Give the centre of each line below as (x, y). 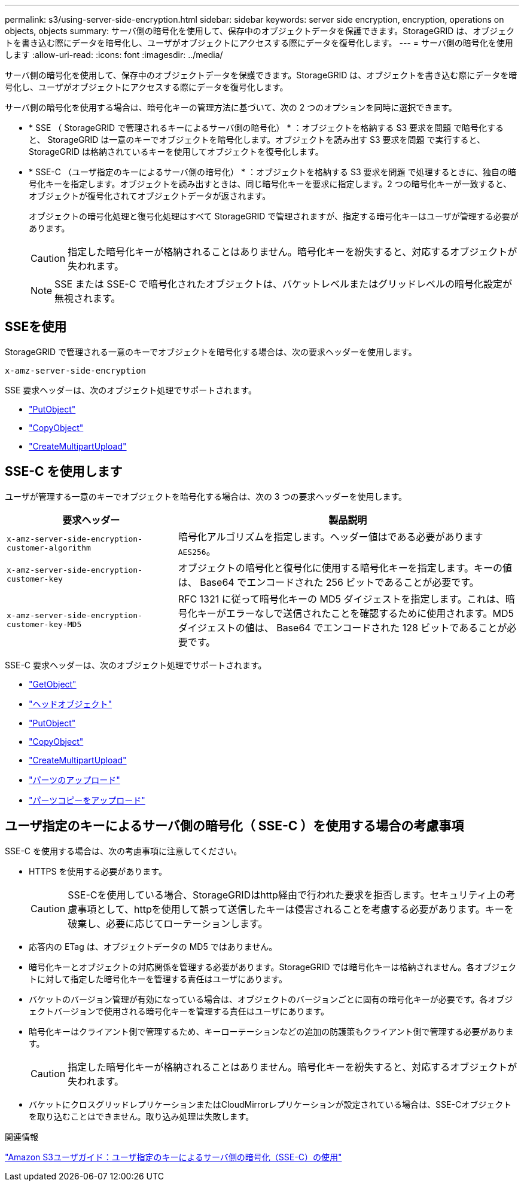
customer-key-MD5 (44, 624)
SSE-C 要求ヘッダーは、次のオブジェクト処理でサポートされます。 (136, 665)
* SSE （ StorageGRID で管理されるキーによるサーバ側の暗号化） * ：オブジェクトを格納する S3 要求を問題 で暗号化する (266, 128)
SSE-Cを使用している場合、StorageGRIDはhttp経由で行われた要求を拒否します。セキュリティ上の (287, 895)
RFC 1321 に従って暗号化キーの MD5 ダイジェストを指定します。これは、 (342, 599)
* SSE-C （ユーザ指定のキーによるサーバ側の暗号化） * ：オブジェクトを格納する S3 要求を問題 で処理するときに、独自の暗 (273, 172)
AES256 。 (197, 551)
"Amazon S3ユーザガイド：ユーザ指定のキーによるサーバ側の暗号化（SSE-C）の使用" (173, 1157)
